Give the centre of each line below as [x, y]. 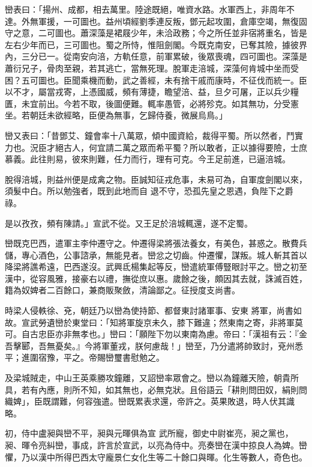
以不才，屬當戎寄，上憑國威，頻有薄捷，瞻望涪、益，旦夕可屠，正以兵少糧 [152, 92]
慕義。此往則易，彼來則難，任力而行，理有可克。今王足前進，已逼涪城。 [148, 159]
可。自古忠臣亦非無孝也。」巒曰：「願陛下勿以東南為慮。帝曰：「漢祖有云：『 [152, 334]
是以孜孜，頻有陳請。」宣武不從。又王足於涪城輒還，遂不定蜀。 [129, 223]
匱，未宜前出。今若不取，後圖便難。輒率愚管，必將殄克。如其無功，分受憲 [152, 103]
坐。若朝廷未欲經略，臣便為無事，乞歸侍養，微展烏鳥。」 [116, 115]
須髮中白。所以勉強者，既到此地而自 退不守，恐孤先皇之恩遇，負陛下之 [145, 191]
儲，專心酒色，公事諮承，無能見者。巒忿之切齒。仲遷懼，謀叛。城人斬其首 [152, 255]
